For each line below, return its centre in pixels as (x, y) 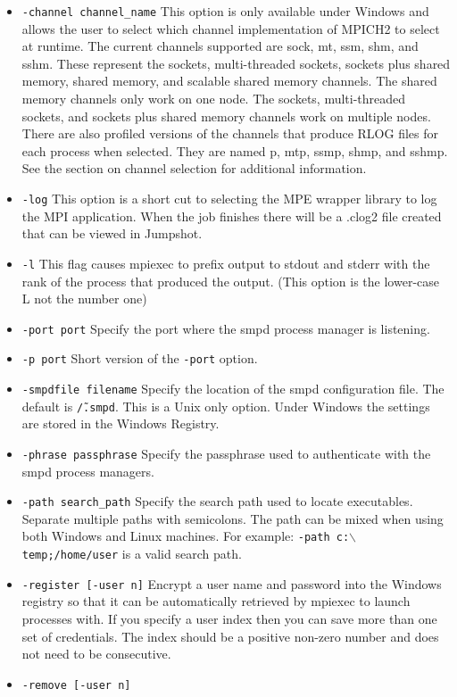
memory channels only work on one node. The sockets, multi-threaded (214, 99)
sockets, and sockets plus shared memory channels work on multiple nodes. (226, 116)
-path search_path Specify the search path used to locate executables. (217, 501)
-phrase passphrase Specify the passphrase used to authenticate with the (226, 453)
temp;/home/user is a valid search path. (132, 554)
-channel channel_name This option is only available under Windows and (225, 11)
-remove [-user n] (76, 685)
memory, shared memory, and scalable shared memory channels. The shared (229, 81)
